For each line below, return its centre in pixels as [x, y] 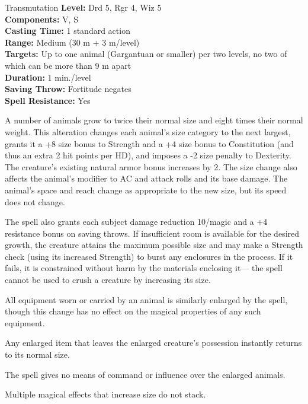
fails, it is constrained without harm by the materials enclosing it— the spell [144, 268]
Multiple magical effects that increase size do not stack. [105, 394]
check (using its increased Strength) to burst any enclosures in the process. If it [149, 256]
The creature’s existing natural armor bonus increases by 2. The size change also [151, 166]
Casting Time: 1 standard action [68, 31]
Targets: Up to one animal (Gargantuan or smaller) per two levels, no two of [146, 54]
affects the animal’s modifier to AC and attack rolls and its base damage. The [146, 178]
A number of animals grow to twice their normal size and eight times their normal [154, 120]
